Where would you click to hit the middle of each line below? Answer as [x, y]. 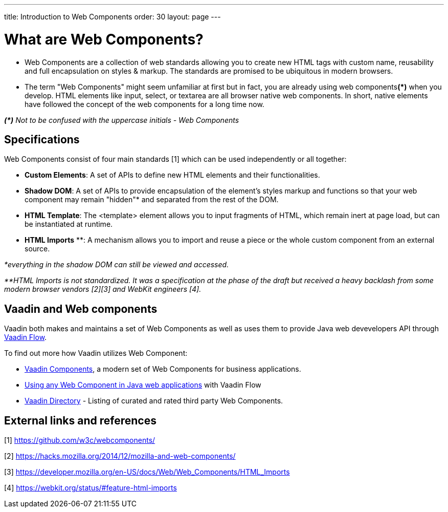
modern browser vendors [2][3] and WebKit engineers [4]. [103, 289]
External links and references [80, 420]
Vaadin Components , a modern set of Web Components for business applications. [163, 369]
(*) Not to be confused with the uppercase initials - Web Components [122, 120]
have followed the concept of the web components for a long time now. [144, 104]
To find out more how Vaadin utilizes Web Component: [96, 353]
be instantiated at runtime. [69, 224]
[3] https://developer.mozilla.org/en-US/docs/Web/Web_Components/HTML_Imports [147, 472]
